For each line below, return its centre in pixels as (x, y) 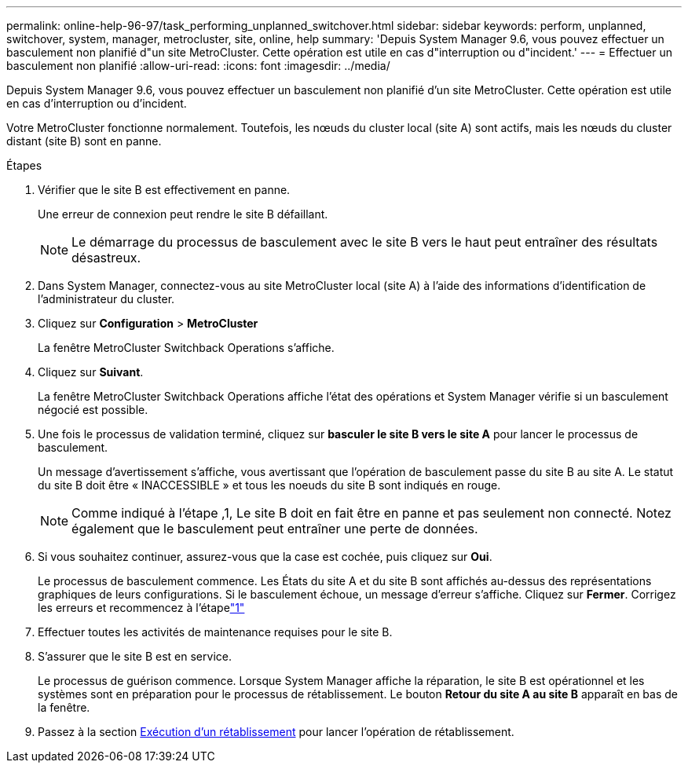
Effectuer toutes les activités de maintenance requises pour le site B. (215, 632)
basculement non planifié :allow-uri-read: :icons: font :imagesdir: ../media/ (198, 66)
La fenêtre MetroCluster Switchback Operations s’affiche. (186, 348)
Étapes (24, 165)
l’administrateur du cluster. (106, 299)
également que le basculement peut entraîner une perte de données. (275, 529)
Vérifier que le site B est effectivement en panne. (164, 190)
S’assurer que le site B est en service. (135, 656)
